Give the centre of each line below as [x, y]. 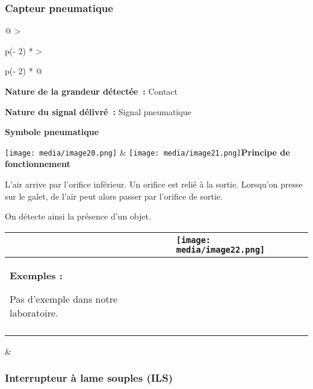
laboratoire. [34, 312]
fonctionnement [38, 164]
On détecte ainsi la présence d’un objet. [78, 216]
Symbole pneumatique [52, 132]
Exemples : [36, 275]
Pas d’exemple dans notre [64, 299]
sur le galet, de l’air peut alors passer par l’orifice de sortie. [114, 196]
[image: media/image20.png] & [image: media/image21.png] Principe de [147, 152]
